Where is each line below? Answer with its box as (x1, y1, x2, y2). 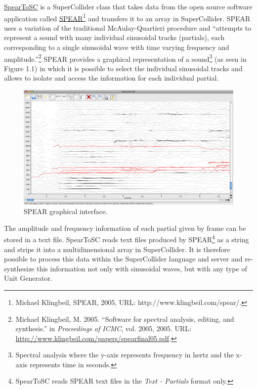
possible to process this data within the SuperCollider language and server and (4, 254, 243, 264)
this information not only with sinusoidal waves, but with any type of (37, 263, 247, 273)
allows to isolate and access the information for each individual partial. (4, 73, 219, 83)
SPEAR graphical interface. (24, 206, 108, 216)
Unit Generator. (4, 273, 52, 283)
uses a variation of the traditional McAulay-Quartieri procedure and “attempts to (4, 22, 252, 33)
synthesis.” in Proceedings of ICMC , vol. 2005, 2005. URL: (15, 323, 191, 334)
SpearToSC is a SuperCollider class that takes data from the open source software (4, 1, 253, 11)
